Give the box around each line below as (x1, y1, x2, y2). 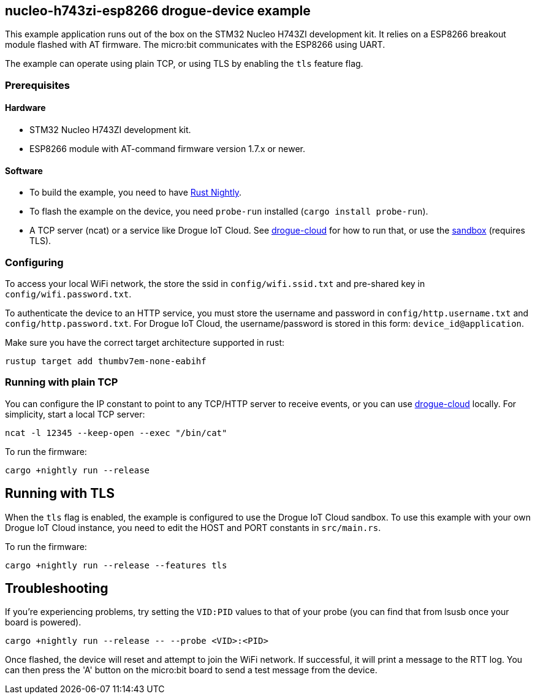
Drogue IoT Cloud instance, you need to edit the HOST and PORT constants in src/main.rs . (5, 522, 381, 533)
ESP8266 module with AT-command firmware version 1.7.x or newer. (29, 143, 306, 155)
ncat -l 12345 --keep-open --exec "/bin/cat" (5, 427, 227, 438)
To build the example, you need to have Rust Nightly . (29, 187, 242, 198)
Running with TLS (5, 486, 115, 502)
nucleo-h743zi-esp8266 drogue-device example (5, 3, 311, 18)
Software (5, 165, 43, 176)
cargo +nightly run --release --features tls (5, 560, 227, 570)
